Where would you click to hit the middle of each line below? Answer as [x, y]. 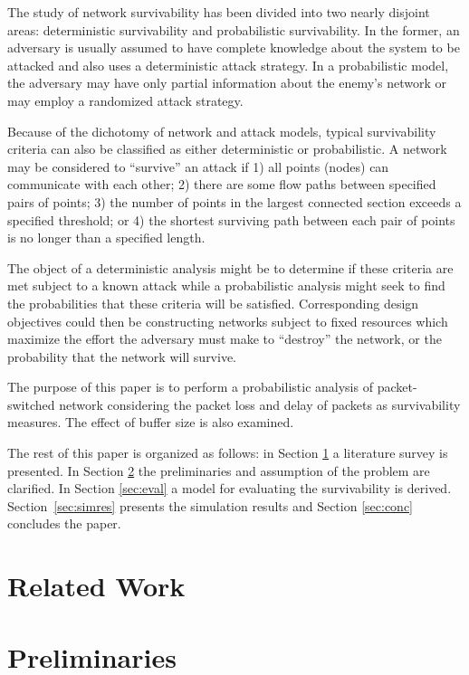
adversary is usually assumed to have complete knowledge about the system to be [234, 48]
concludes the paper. [64, 523]
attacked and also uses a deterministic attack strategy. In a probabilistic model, [228, 65]
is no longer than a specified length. [106, 238]
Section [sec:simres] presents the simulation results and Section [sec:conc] [211, 505]
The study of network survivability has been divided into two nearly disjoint [219, 12]
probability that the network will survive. [122, 356]
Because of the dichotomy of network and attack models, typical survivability [222, 131]
